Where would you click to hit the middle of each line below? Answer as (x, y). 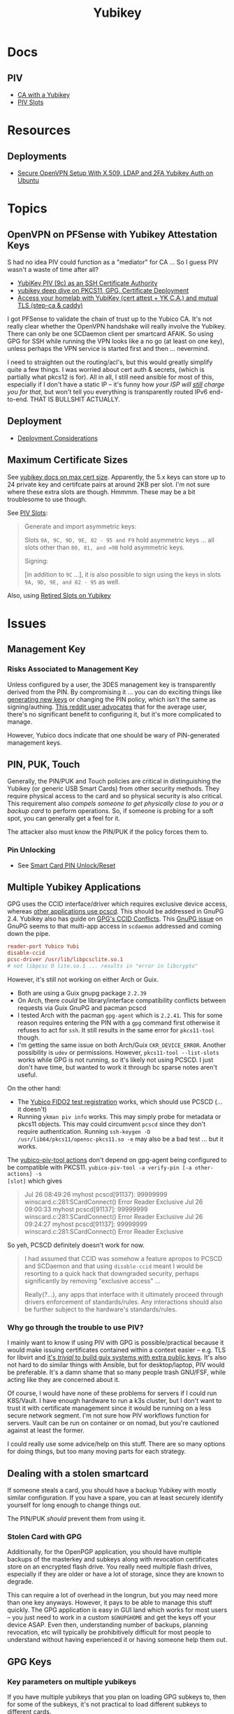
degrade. (20, 1582)
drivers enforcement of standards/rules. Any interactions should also (123, 1302)
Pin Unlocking (31, 850)
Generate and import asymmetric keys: (80, 526)
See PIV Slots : (28, 512)
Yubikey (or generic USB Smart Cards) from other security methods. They (114, 788)
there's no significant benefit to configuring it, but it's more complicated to (114, 714)
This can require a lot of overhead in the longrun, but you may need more (113, 1595)
